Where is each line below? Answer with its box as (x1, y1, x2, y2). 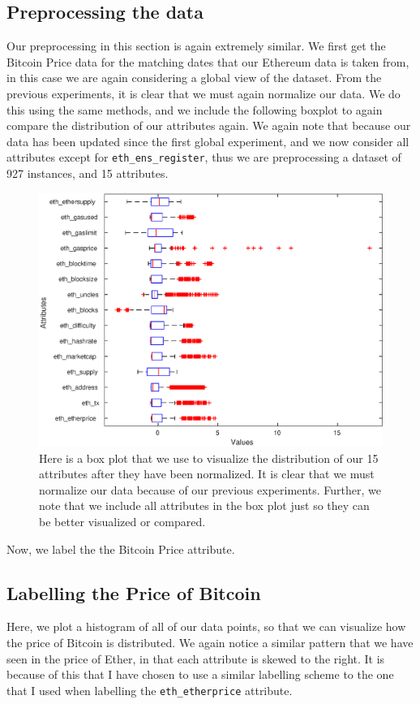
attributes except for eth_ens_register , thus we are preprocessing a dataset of (6, 149, 401, 166)
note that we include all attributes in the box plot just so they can (39, 497, 370, 514)
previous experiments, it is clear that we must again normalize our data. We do (6, 84, 401, 101)
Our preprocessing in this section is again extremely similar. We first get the (6, 37, 386, 54)
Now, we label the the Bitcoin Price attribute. (6, 540, 235, 557)
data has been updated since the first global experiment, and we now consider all (6, 132, 409, 149)
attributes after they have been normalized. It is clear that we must (39, 465, 375, 482)
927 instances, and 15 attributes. (6, 165, 169, 182)
